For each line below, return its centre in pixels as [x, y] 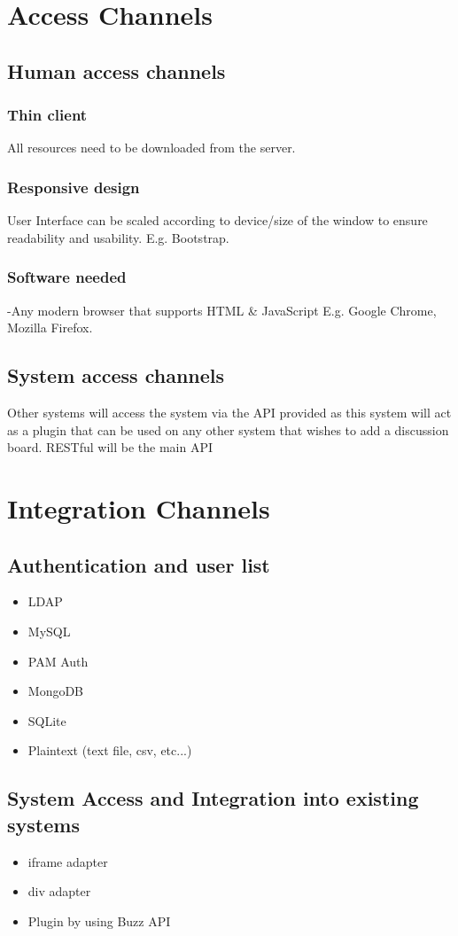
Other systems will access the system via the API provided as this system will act [229, 412]
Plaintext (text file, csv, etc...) [110, 750]
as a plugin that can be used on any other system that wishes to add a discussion [228, 429]
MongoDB [56, 691]
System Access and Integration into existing [213, 798]
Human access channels [116, 70]
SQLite [47, 720]
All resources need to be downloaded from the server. [151, 148]
